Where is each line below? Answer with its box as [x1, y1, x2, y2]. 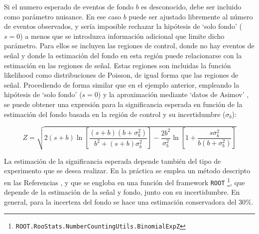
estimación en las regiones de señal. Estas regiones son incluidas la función [4, 60, 231, 70]
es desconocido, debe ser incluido [141, 1, 242, 11]
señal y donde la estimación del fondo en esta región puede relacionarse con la [4, 50, 242, 60]
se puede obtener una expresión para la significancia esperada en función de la [4, 99, 243, 109]
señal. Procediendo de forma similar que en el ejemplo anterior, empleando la [4, 79, 240, 90]
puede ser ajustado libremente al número [129, 11, 253, 21]
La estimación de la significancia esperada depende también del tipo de [4, 155, 221, 166]
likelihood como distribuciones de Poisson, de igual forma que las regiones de [4, 70, 239, 80]
